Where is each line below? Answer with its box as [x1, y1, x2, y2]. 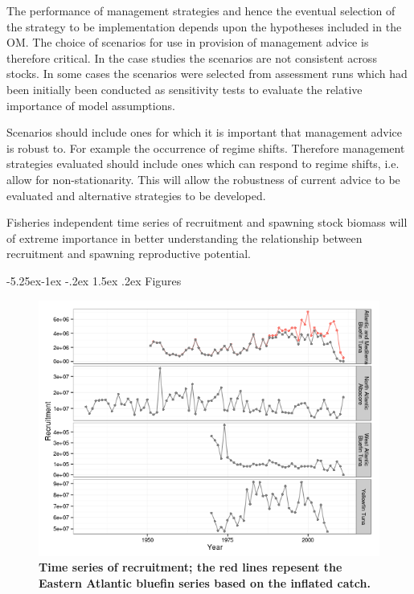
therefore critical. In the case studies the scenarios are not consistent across [6, 49, 377, 66]
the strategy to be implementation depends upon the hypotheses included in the [6, 18, 402, 35]
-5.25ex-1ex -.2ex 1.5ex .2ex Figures [6, 272, 182, 289]
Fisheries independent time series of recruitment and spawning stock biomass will [6, 214, 408, 231]
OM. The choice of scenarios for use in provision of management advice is [6, 34, 369, 51]
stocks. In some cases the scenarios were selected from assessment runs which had [6, 65, 408, 82]
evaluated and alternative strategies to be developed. [6, 186, 266, 203]
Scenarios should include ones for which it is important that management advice [6, 124, 402, 141]
